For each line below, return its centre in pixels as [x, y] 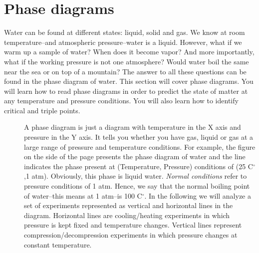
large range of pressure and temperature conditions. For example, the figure [140, 146]
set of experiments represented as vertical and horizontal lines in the [129, 205]
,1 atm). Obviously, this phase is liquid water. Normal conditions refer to [135, 176]
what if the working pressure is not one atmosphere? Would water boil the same [127, 61]
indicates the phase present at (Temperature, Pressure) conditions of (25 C [138, 166]
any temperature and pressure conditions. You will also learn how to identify [121, 101]
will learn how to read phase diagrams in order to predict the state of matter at [126, 91]
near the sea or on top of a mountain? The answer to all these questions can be [125, 71]
